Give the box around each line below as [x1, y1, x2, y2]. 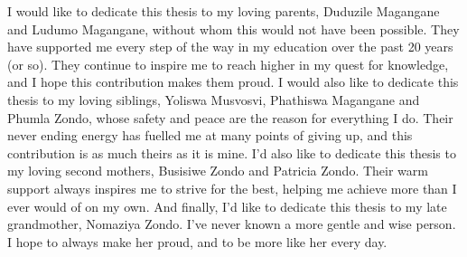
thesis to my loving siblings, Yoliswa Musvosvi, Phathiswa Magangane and [7, 90, 420, 109]
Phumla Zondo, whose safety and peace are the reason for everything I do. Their [7, 108, 453, 127]
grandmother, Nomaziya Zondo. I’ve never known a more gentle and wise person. [7, 214, 456, 233]
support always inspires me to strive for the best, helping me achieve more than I [7, 178, 457, 197]
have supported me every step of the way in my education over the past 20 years [7, 37, 453, 56]
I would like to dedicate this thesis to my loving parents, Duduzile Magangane [7, 2, 440, 20]
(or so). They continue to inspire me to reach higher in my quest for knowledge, [7, 54, 449, 73]
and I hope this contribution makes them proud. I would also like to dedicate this [7, 72, 459, 91]
